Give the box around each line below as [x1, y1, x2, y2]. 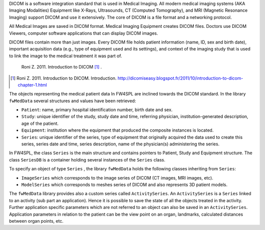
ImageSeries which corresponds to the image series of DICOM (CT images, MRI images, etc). [21, 175, 213, 181]
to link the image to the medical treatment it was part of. [9, 53, 122, 59]
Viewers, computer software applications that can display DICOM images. [9, 30, 159, 36]
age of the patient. [21, 120, 59, 126]
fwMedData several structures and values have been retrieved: [9, 98, 136, 104]
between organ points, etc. [9, 218, 64, 224]
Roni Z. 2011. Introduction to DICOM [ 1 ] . [21, 64, 102, 70]
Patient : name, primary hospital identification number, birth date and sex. [21, 107, 173, 113]
